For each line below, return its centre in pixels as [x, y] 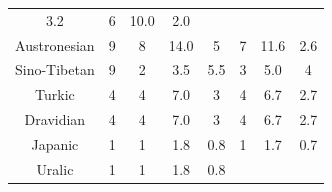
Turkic [55, 94]
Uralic [55, 168]
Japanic [55, 143]
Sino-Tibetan [55, 69]
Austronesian [55, 44]
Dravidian [55, 119]
